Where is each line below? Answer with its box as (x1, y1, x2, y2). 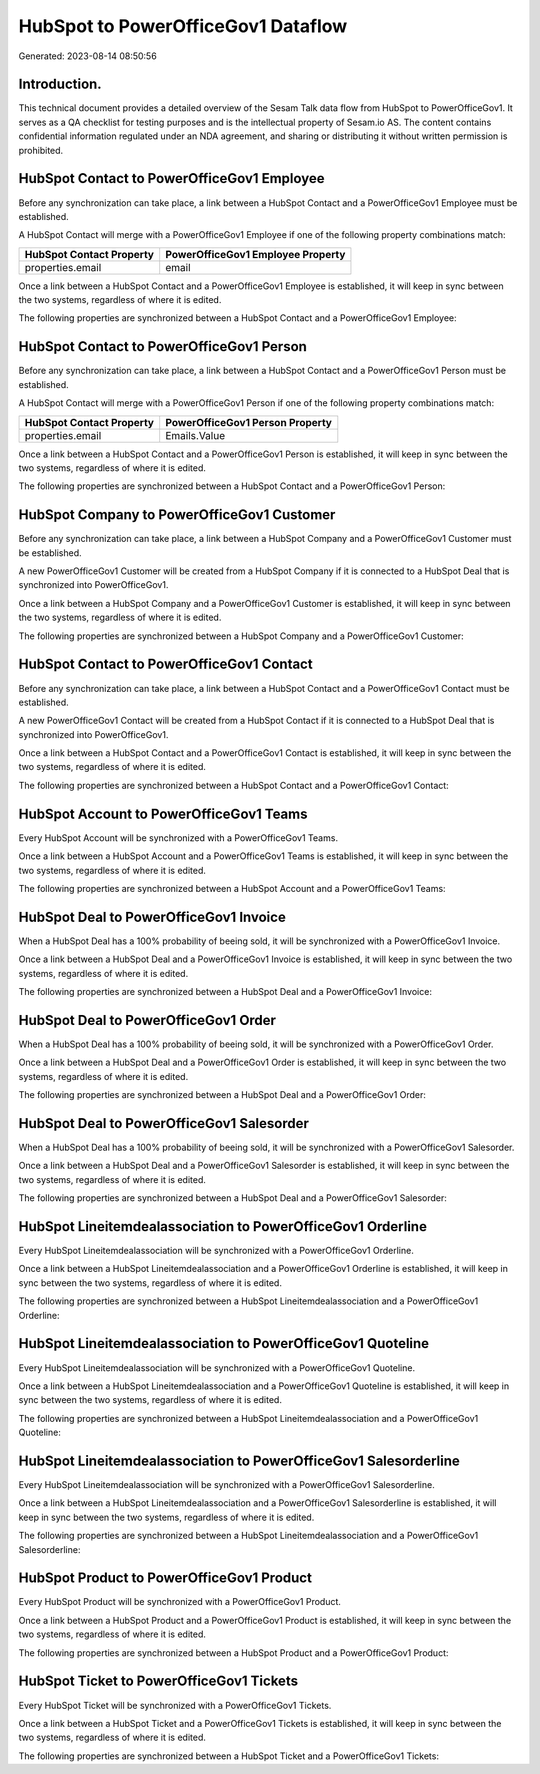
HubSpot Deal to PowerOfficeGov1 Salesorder (18, 1115, 310, 1132)
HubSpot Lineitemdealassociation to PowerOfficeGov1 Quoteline (18, 1335, 430, 1352)
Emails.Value (165, 428, 226, 442)
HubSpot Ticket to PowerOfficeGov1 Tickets (18, 1673, 299, 1690)
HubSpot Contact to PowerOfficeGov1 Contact (18, 656, 314, 673)
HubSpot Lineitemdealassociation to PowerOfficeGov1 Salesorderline (18, 1452, 460, 1469)
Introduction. (18, 76, 102, 93)
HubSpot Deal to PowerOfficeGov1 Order (18, 1011, 277, 1029)
